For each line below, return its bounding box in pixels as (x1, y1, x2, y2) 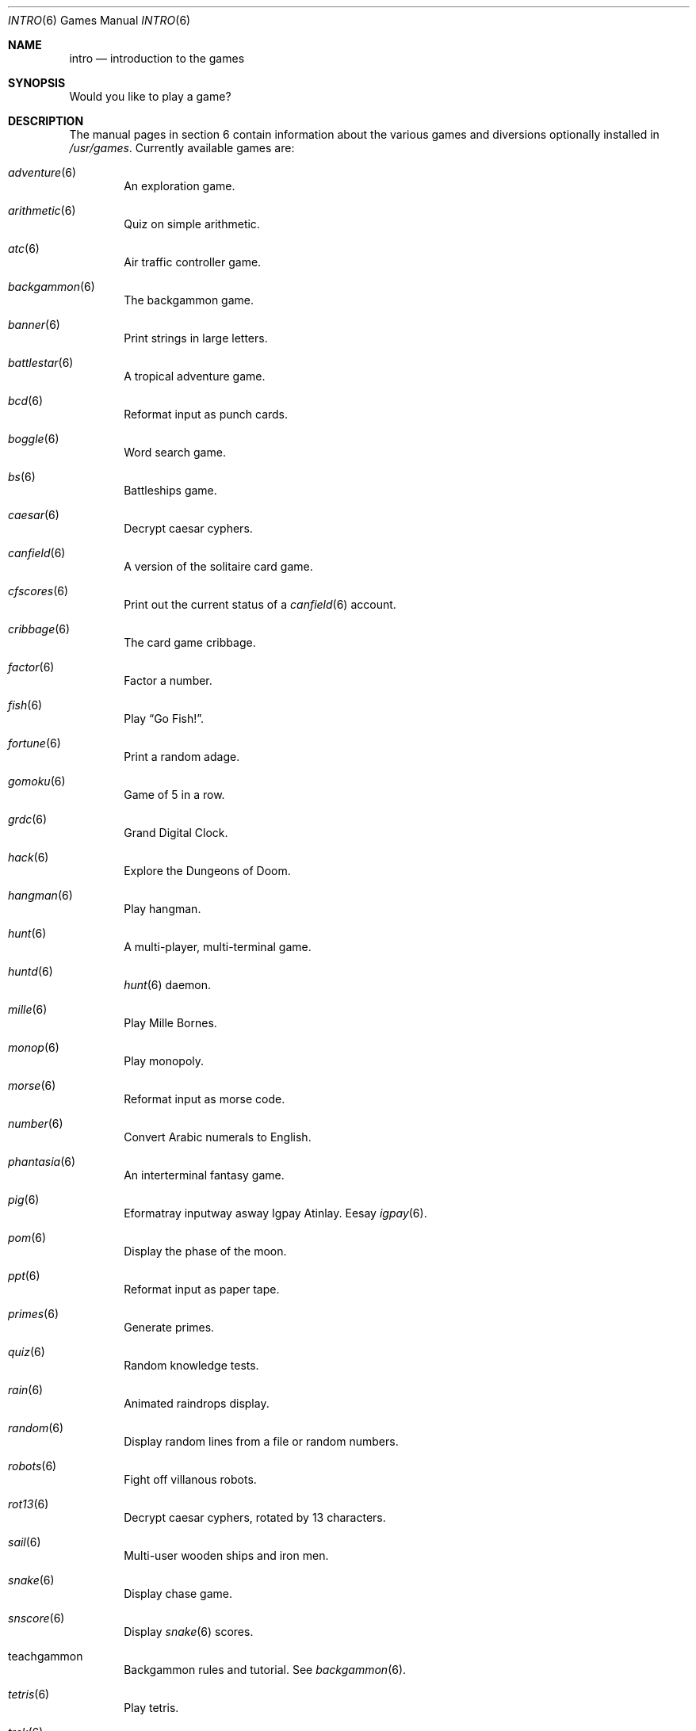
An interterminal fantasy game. (124, 1168, 285, 1182)
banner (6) (8, 318, 60, 331)
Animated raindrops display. (124, 1397, 270, 1410)
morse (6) (8, 1079, 56, 1092)
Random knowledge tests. (124, 1358, 259, 1372)
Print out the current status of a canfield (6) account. (124, 598, 396, 611)
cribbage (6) (8, 622, 71, 636)
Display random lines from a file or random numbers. (124, 1435, 399, 1448)
